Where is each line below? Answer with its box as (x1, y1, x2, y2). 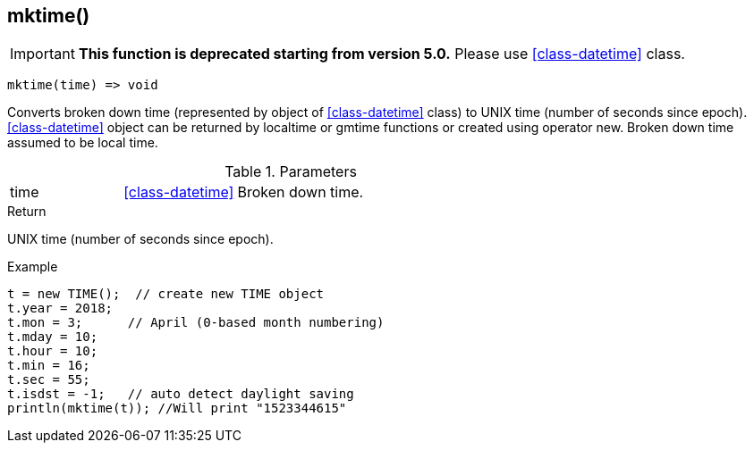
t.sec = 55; (7, 372, 90, 387)
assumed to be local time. (7, 135, 158, 151)
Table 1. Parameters (225, 162, 357, 181)
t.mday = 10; (7, 329, 98, 345)
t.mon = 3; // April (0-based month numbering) (7, 315, 385, 330)
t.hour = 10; (7, 344, 98, 359)
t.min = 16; (7, 358, 90, 373)
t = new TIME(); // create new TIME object (7, 287, 325, 302)
